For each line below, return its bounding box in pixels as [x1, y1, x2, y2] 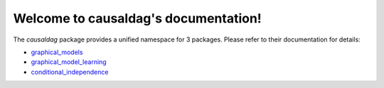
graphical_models [31, 48, 83, 56]
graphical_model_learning [31, 58, 107, 66]
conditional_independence [31, 68, 109, 76]
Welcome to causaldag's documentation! [13, 11, 262, 26]
